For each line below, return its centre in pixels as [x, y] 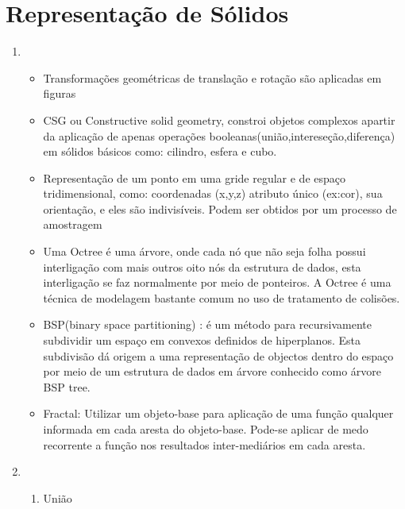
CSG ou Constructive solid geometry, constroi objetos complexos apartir [219, 120]
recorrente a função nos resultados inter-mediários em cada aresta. [204, 444]
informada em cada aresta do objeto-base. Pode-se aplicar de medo [206, 429]
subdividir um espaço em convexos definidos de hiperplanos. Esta [202, 340]
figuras [60, 93]
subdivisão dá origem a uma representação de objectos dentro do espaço [218, 355]
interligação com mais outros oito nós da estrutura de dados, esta [202, 266]
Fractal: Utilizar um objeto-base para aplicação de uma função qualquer [218, 413]
